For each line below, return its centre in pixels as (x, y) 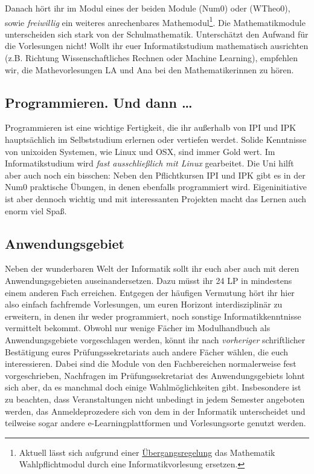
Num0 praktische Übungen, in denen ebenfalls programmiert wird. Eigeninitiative (156, 187)
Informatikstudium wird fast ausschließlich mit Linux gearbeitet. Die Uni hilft (149, 163)
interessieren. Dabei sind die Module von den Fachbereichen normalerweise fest (151, 364)
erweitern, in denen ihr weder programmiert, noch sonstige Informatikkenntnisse (153, 316)
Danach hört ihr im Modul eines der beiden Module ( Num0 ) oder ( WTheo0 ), (148, 8)
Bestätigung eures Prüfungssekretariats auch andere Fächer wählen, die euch (147, 351)
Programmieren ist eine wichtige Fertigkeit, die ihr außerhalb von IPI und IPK (151, 127)
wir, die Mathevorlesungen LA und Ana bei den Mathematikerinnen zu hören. (149, 69)
